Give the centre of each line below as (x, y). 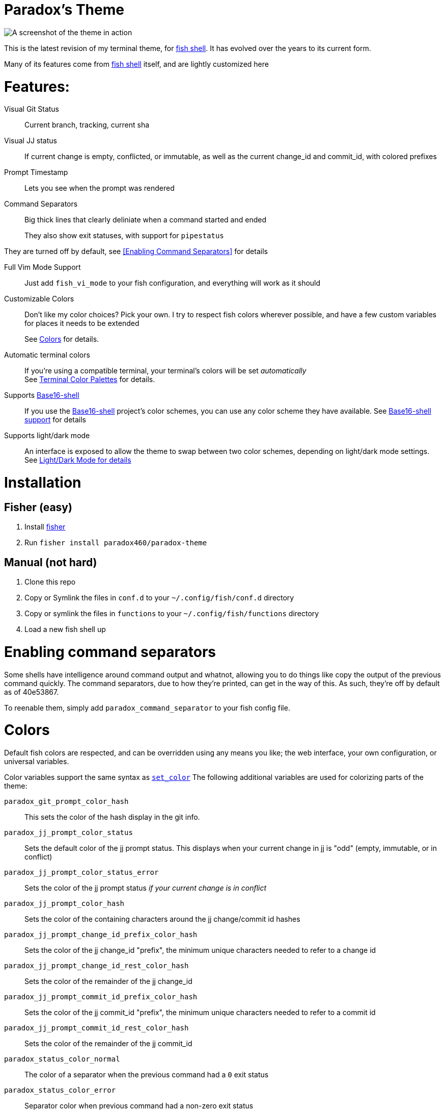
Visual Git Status (32, 109)
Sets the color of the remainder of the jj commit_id (108, 1044)
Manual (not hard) (51, 562)
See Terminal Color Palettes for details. (90, 380)
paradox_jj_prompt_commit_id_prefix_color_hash (101, 997)
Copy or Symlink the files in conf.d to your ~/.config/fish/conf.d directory (159, 598)
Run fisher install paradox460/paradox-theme (116, 543)
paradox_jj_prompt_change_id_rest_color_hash (96, 966)
